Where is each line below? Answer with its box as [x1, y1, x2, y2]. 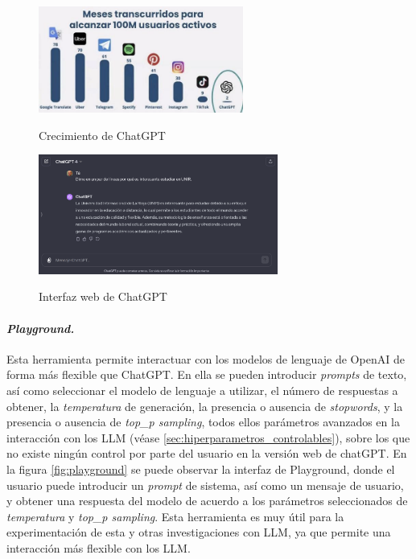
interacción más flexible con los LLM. [6, 539, 191, 556]
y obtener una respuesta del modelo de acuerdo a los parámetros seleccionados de [6, 492, 408, 509]
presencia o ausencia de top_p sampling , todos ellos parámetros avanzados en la [6, 413, 400, 430]
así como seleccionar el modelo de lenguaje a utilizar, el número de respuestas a [6, 382, 398, 399]
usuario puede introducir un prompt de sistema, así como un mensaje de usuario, [6, 476, 404, 493]
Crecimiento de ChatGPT [39, 126, 166, 143]
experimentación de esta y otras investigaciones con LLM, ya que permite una [6, 524, 391, 541]
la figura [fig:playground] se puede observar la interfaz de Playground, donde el [6, 461, 395, 477]
